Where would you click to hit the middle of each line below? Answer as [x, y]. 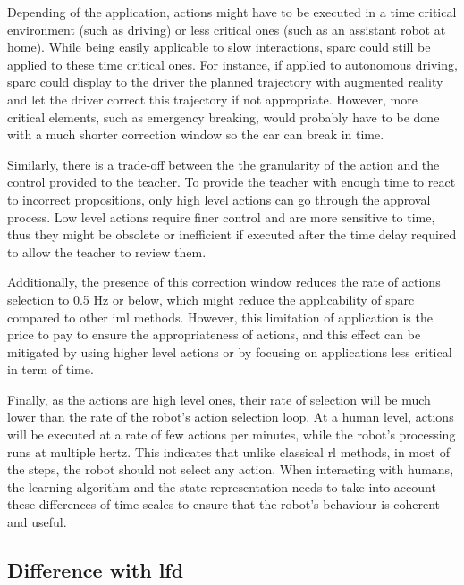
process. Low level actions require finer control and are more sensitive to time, [221, 217]
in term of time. [51, 369]
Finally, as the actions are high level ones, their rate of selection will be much [219, 399]
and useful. [37, 522]
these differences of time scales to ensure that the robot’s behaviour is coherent [224, 504]
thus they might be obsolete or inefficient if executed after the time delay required [232, 234]
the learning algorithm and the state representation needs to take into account [222, 486]
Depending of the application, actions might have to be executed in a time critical [232, 12]
